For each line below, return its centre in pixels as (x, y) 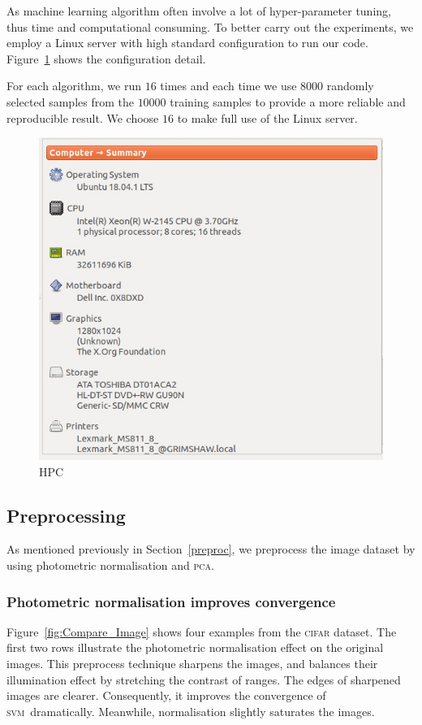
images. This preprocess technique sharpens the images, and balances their (192, 664)
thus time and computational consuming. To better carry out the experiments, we (210, 26)
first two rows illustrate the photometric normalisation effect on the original (195, 647)
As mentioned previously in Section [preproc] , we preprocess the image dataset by (211, 549)
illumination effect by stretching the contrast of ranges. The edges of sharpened (204, 679)
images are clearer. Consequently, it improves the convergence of (166, 695)
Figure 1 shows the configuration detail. (106, 58)
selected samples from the (70, 101)
